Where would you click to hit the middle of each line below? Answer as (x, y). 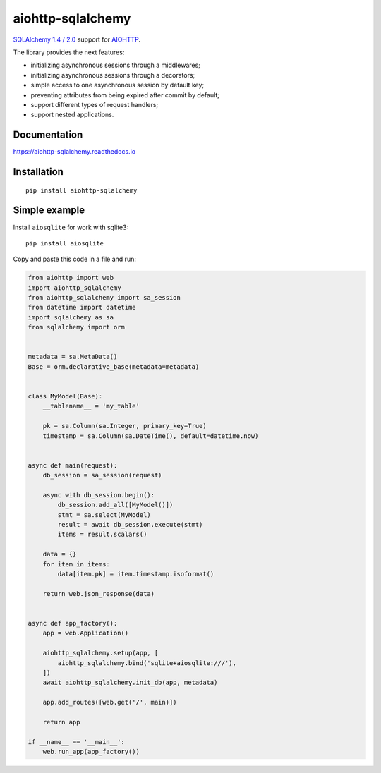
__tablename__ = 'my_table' (91, 406)
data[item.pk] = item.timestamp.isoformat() (136, 574)
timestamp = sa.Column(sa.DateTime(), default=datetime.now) (151, 436)
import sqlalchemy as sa (71, 317)
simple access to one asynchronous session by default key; (117, 85)
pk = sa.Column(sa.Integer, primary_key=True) (125, 426)
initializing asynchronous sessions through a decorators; (113, 75)
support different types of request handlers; (95, 104)
